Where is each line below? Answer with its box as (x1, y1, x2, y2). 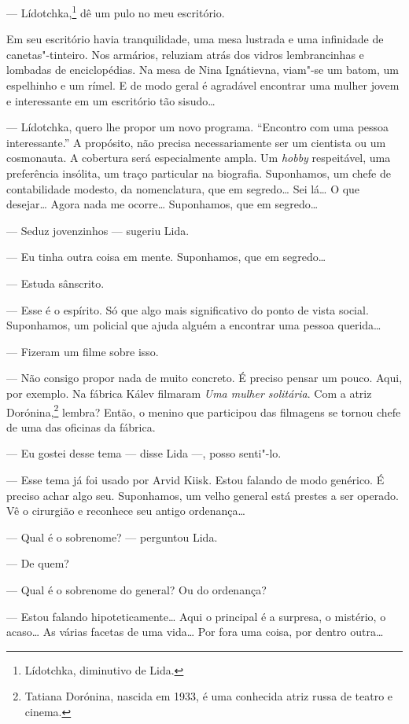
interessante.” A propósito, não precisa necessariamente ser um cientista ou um (6, 134, 386, 150)
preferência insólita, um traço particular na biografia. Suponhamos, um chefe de (6, 165, 391, 181)
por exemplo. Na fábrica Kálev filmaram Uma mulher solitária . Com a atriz (6, 384, 372, 401)
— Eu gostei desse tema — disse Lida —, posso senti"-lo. (6, 445, 282, 461)
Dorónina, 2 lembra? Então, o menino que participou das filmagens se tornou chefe (6, 401, 401, 420)
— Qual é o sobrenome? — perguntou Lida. (6, 528, 218, 545)
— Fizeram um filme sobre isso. (6, 343, 159, 359)
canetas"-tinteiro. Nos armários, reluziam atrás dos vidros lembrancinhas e (6, 46, 364, 62)
